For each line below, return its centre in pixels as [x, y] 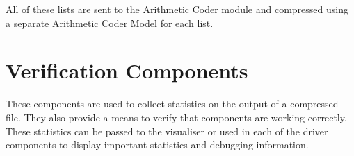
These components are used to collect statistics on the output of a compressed [172, 104]
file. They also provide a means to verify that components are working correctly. [176, 117]
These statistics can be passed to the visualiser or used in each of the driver [167, 131]
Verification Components [127, 70]
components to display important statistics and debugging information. [157, 145]
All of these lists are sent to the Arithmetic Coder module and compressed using [177, 9]
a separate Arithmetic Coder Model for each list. [110, 23]
